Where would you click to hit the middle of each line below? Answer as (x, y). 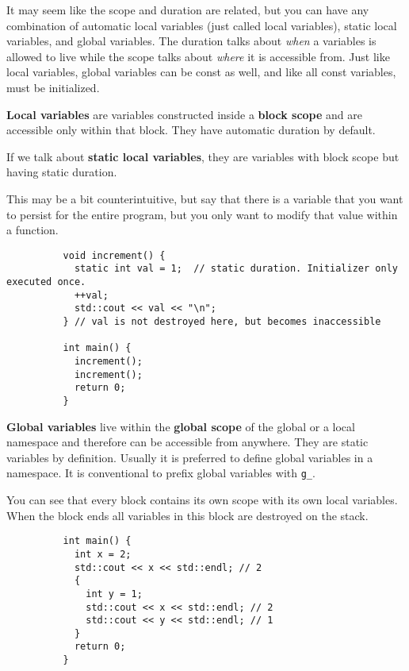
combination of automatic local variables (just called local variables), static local (202, 25)
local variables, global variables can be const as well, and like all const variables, (201, 72)
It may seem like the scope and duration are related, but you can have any (188, 10)
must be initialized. (53, 87)
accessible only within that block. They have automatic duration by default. (191, 130)
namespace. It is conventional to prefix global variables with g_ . (161, 473)
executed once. (46, 282)
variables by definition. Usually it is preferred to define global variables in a (190, 457)
